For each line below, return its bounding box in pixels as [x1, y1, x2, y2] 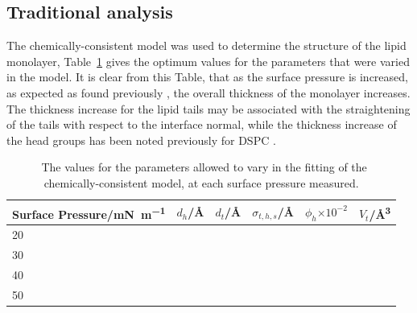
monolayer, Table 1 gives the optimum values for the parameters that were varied [6, 52, 410, 69]
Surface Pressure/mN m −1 [12, 203, 166, 222]
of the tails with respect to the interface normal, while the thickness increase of [6, 116, 397, 133]
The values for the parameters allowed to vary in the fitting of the [41, 159, 367, 175]
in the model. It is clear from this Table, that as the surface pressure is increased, [6, 68, 408, 85]
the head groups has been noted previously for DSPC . [6, 131, 276, 148]
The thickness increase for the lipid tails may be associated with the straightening [6, 100, 411, 117]
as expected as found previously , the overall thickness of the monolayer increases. [6, 84, 411, 101]
